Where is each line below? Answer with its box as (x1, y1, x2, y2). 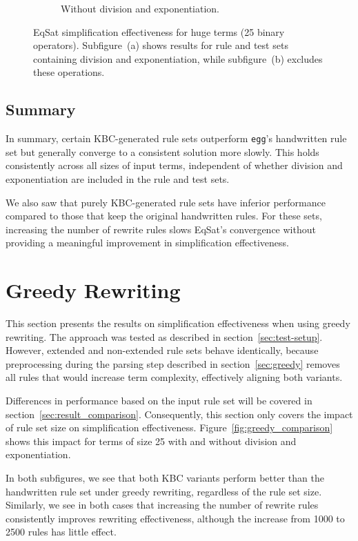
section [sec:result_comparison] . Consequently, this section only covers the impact (6, 406, 353, 421)
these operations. (33, 65, 105, 79)
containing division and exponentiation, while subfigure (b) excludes (33, 51, 323, 66)
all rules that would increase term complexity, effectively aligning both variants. (6, 370, 343, 384)
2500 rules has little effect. (6, 524, 117, 539)
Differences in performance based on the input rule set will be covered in (6, 393, 312, 408)
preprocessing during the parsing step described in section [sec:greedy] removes (6, 356, 340, 371)
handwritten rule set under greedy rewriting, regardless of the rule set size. (6, 484, 322, 498)
